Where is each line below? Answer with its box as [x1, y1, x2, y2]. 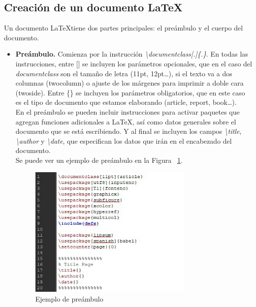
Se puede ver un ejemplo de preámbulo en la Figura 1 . [15, 154, 183, 165]
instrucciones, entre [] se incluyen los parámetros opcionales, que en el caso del [15, 58, 252, 68]
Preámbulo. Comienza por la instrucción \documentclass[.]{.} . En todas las [15, 49, 248, 59]
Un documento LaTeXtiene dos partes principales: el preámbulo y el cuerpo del [4, 23, 243, 33]
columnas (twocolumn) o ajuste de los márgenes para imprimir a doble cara [15, 78, 244, 88]
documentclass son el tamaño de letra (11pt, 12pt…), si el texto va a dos [15, 68, 232, 78]
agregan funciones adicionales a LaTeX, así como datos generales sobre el [15, 116, 236, 126]
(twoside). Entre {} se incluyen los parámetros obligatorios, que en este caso [15, 87, 245, 97]
